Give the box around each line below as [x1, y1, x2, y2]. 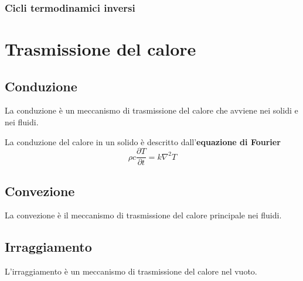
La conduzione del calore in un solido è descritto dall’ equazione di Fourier [5, 135, 281, 148]
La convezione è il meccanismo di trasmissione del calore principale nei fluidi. [5, 209, 282, 221]
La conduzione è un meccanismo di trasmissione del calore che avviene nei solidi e [5, 104, 298, 116]
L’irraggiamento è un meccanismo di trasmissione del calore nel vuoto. [5, 265, 257, 277]
